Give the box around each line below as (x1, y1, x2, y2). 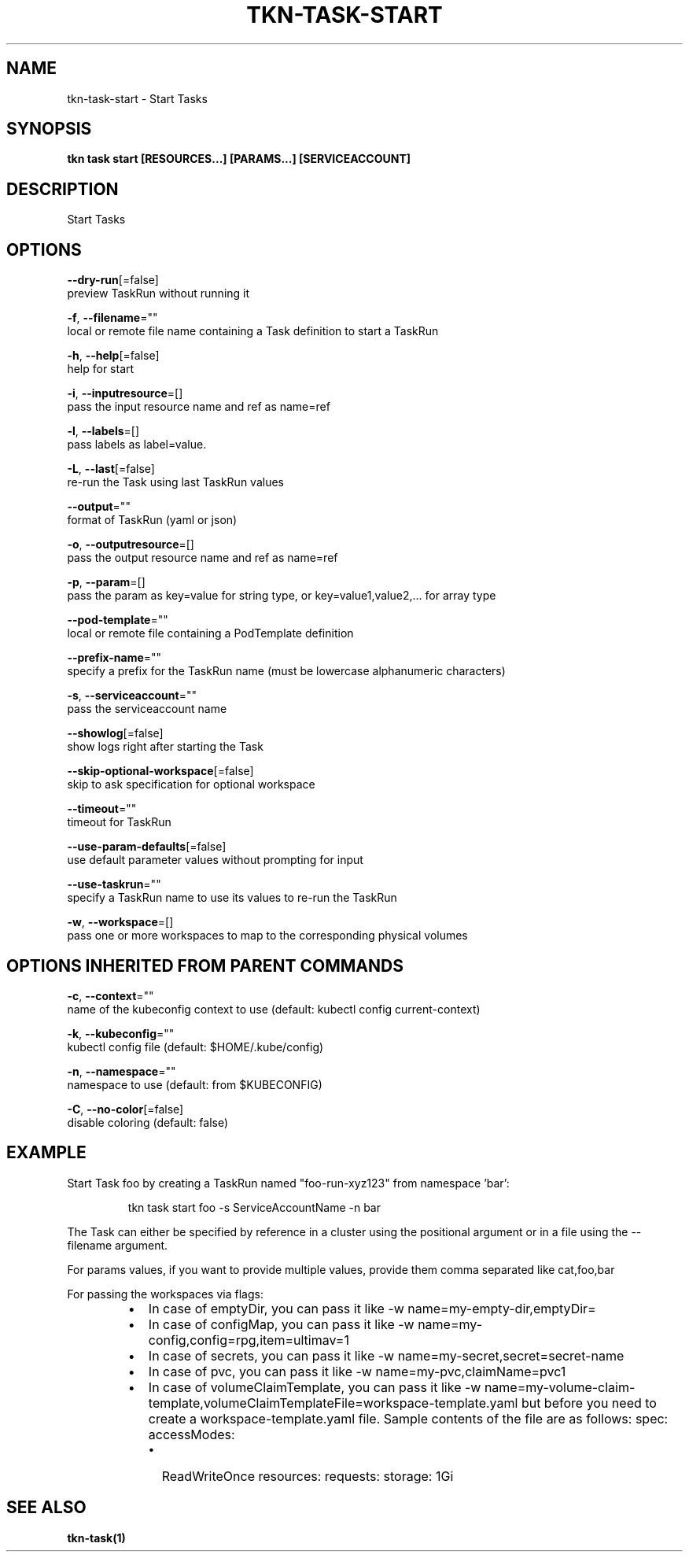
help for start (67, 362, 134, 376)
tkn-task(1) (67, 1530, 126, 1545)
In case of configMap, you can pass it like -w (148, 1316, 415, 1332)
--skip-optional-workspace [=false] (67, 764, 254, 778)
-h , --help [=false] (67, 349, 160, 363)
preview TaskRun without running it (67, 286, 250, 301)
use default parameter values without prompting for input (67, 853, 363, 867)
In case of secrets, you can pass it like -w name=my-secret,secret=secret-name (148, 1347, 625, 1364)
